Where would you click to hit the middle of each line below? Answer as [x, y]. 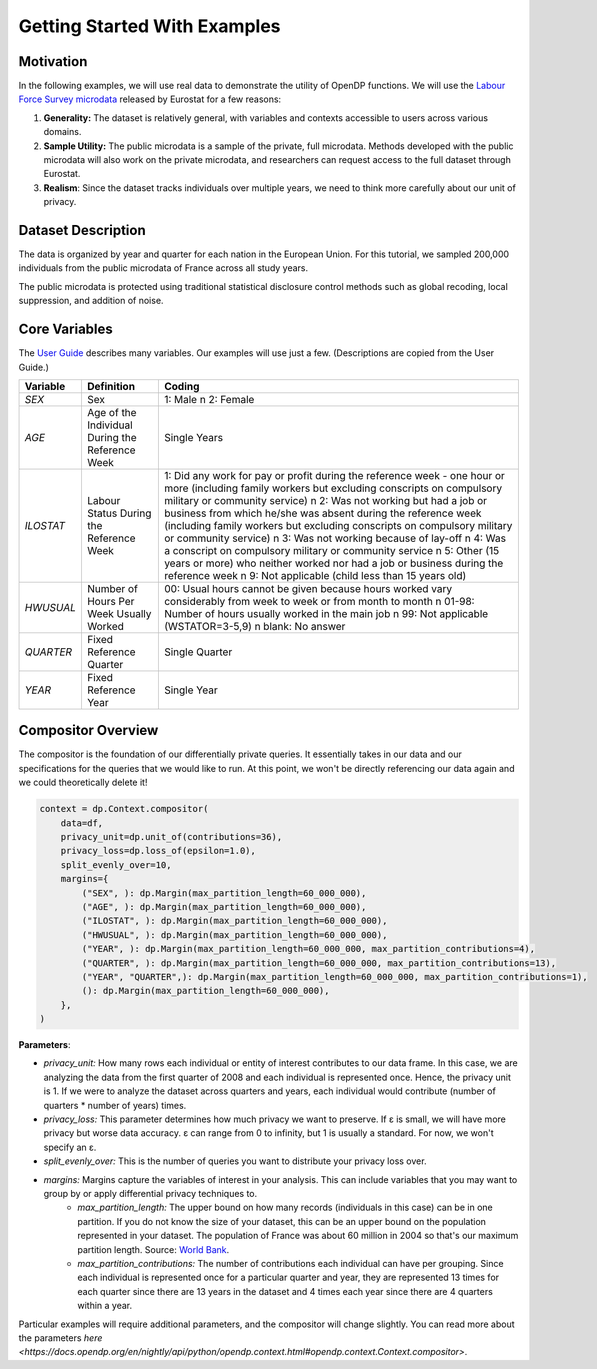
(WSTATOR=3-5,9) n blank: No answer [254, 626]
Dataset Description [82, 230]
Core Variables [66, 329]
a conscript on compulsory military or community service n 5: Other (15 [331, 550]
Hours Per [110, 601]
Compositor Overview [88, 730]
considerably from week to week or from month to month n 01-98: [319, 601]
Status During [119, 513]
